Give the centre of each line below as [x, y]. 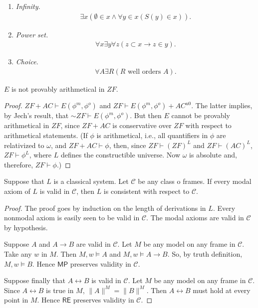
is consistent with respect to [146, 191]
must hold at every [222, 290]
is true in [60, 290]
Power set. [32, 34]
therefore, [19, 164]
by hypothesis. [26, 227]
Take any [18, 254]
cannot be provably [201, 115]
